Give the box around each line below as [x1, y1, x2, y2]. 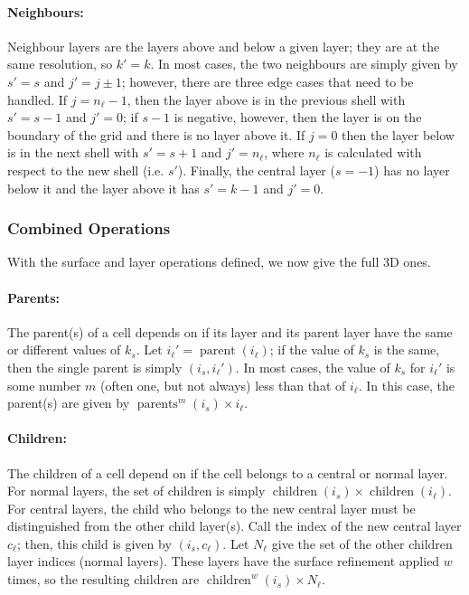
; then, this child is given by [16, 534, 172, 552]
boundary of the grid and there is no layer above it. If [7, 125, 305, 144]
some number [7, 375, 81, 394]
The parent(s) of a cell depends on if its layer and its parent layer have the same [7, 322, 453, 341]
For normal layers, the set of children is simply [7, 481, 266, 500]
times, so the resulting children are [7, 570, 200, 589]
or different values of [7, 340, 121, 359]
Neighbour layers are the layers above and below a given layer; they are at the [7, 36, 440, 55]
